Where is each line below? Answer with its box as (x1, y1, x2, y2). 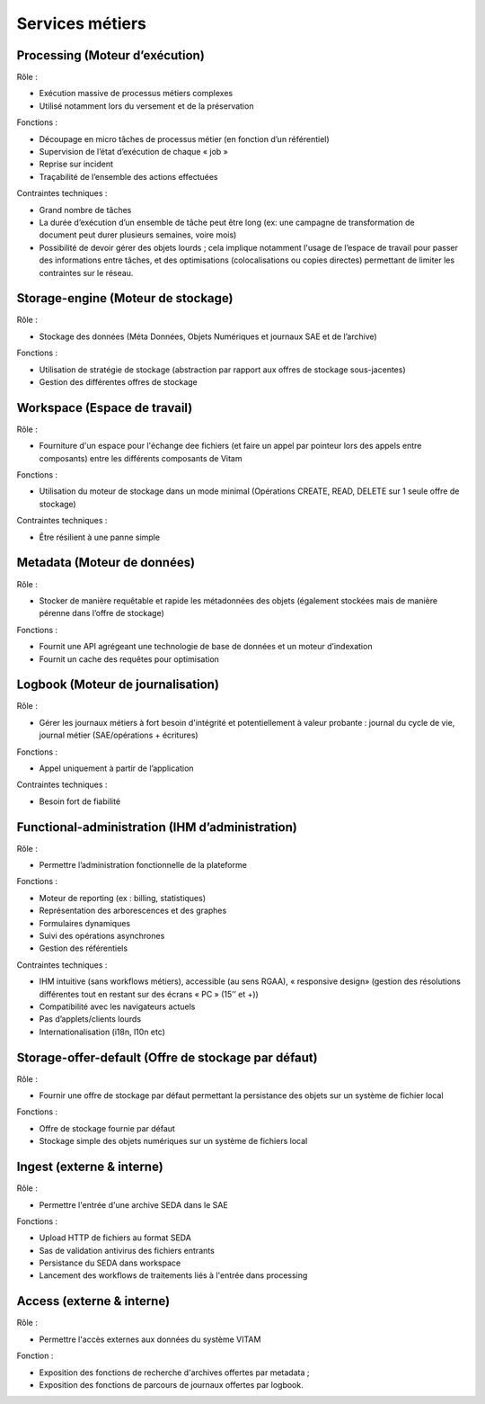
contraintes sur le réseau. (39, 267, 134, 278)
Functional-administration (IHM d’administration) (16, 819, 298, 835)
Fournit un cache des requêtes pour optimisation (39, 653, 220, 665)
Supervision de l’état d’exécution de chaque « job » (39, 147, 228, 157)
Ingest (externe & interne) (16, 1159, 163, 1175)
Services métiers (16, 13, 147, 33)
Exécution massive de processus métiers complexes (39, 88, 234, 99)
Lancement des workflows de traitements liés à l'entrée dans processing (39, 1270, 308, 1281)
